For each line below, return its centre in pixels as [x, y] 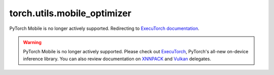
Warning [32, 42]
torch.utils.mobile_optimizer [70, 13]
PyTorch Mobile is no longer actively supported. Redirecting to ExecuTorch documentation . [105, 28]
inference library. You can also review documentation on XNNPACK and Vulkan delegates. [117, 59]
